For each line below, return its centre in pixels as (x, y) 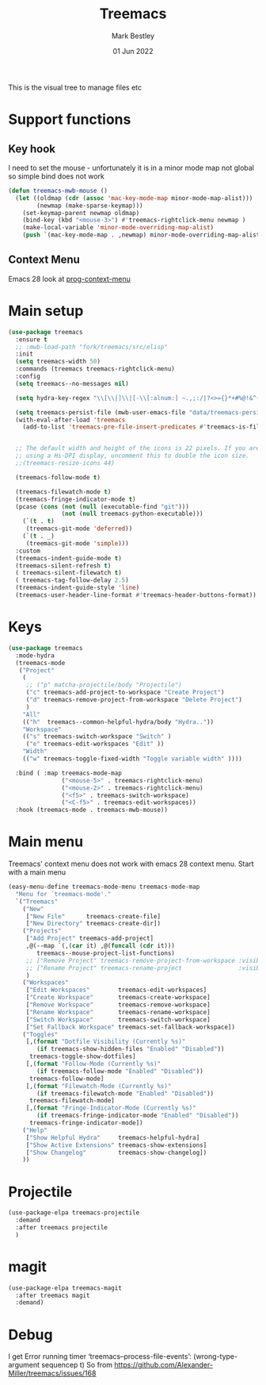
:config (28, 377)
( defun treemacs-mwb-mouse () (58, 190)
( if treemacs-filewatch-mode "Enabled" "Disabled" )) (125, 1093)
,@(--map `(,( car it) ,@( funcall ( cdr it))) (101, 946)
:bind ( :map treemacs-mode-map (69, 773)
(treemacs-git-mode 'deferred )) (79, 529)
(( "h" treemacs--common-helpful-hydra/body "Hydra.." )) (118, 722)
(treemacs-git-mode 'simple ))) (77, 543)
